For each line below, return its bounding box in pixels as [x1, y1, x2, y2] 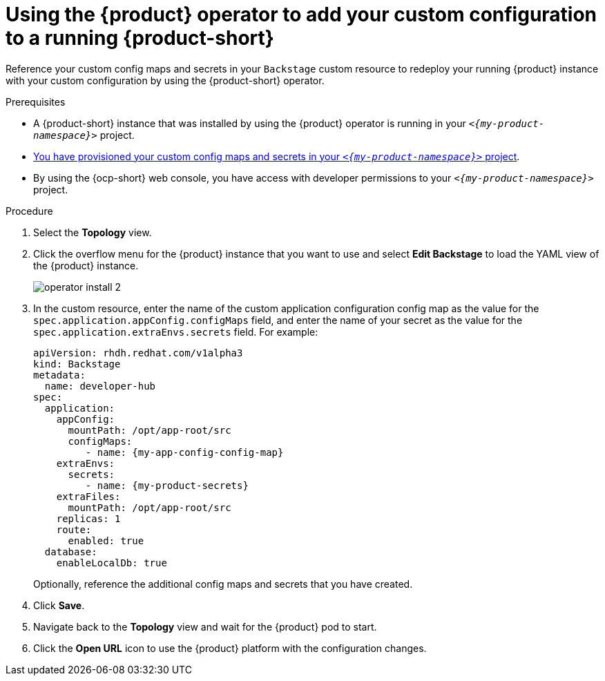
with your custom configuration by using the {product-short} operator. [6, 74, 325, 86]
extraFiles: [56, 490, 121, 502]
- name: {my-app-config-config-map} [85, 446, 284, 458]
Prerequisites [6, 95, 66, 108]
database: [44, 546, 97, 557]
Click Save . [33, 599, 85, 611]
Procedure [6, 204, 53, 217]
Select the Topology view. [33, 226, 152, 238]
